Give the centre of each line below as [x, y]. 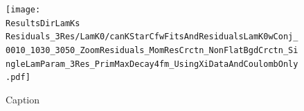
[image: [23, 10]
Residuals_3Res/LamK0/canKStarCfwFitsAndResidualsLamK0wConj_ [152, 37]
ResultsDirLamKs [43, 23]
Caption [23, 99]
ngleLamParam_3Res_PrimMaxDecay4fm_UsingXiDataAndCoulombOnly [152, 64]
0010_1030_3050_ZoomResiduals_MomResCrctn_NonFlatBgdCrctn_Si [152, 50]
